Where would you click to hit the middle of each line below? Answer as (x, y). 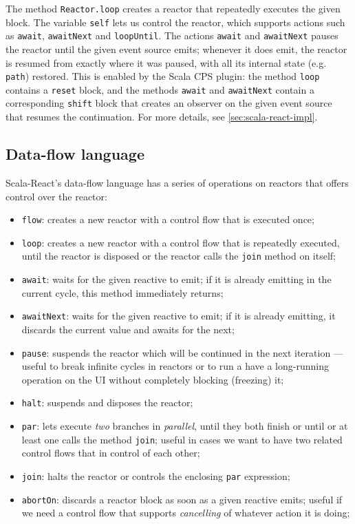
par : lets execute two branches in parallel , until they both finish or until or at (185, 426)
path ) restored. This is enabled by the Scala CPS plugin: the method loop (163, 76)
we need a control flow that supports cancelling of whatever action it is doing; (186, 513)
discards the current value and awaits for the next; (128, 329)
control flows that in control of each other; (111, 453)
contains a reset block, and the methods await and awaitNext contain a (160, 89)
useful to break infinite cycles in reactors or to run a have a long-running (175, 366)
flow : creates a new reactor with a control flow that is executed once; (168, 219)
